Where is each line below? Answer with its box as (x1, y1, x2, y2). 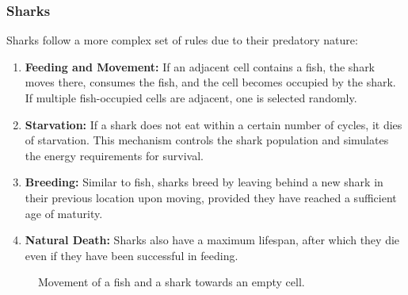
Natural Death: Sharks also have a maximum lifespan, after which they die (25, 232, 400, 248)
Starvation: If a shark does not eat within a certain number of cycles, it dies (25, 116, 402, 132)
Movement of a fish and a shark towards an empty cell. (38, 274, 305, 290)
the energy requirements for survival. (25, 147, 204, 163)
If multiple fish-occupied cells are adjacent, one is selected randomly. (25, 90, 357, 105)
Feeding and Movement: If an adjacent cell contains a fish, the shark (25, 58, 376, 75)
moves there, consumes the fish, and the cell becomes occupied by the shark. (25, 74, 396, 90)
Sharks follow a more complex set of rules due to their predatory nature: (6, 32, 358, 48)
